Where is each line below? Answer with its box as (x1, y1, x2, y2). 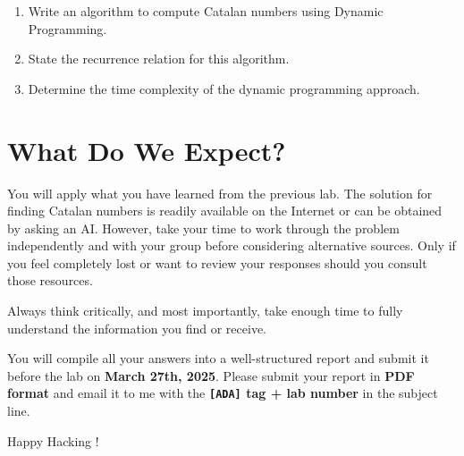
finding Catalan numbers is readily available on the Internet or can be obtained (7, 201, 443, 220)
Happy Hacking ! (7, 431, 99, 450)
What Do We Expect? (7, 131, 286, 168)
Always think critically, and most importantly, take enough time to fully (7, 301, 403, 320)
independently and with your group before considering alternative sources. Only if (7, 236, 456, 255)
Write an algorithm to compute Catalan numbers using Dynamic (28, 2, 384, 20)
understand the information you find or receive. (7, 318, 266, 337)
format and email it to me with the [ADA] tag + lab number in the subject (7, 384, 438, 402)
